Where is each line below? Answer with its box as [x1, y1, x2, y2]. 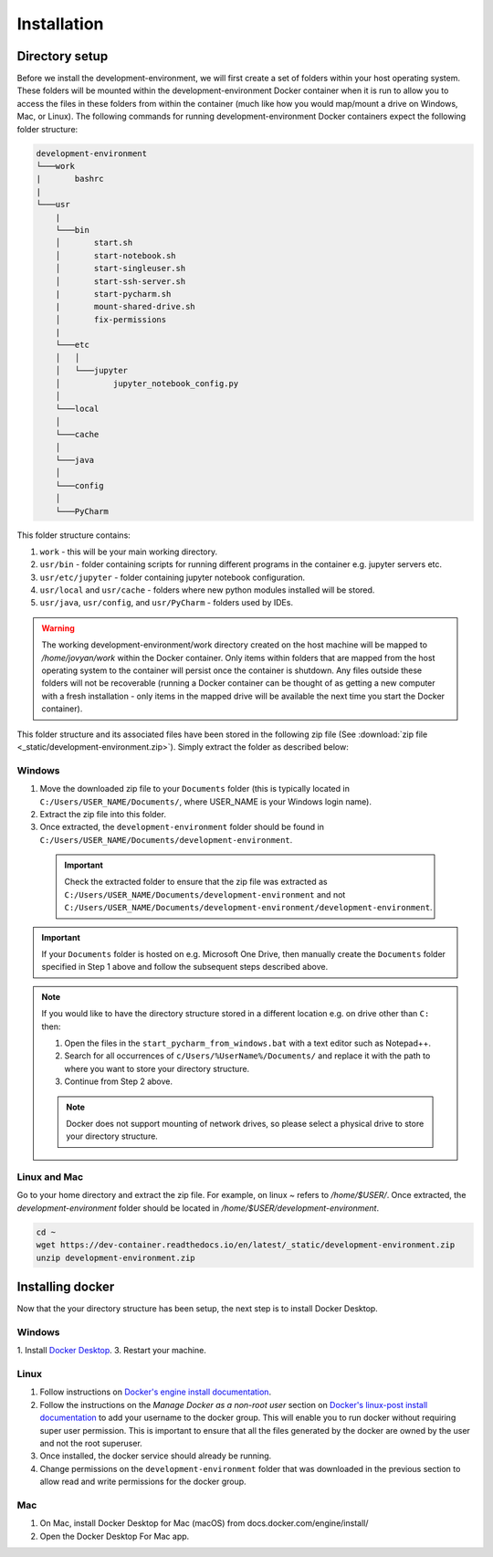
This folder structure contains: [16, 530, 131, 541]
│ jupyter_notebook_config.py [55, 378, 239, 388]
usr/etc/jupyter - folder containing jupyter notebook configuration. [39, 572, 306, 583]
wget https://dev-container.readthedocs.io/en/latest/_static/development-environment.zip [36, 1240, 456, 1250]
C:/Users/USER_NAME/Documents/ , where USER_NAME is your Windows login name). [39, 795, 372, 807]
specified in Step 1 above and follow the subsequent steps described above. [41, 962, 329, 973]
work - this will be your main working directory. [39, 546, 218, 557]
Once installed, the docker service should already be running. [39, 1450, 272, 1461]
